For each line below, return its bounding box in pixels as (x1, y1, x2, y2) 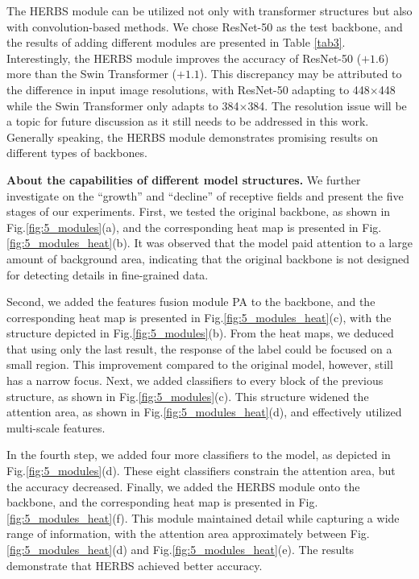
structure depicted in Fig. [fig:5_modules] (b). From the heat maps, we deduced (6, 325, 394, 341)
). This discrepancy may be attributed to (199, 65, 402, 82)
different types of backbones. (6, 144, 147, 161)
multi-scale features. (6, 419, 106, 436)
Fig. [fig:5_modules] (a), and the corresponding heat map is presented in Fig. (6, 218, 382, 235)
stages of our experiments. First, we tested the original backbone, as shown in (6, 203, 391, 220)
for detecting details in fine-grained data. (6, 266, 209, 283)
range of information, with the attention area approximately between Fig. (6, 525, 370, 542)
